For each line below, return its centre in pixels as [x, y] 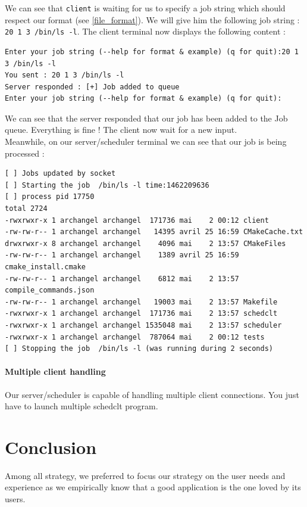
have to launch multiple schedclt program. [82, 406]
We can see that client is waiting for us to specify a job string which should [145, 8]
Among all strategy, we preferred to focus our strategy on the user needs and [145, 475]
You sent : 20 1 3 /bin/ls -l [65, 75]
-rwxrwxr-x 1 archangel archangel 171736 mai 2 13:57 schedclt [141, 314]
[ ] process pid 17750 [50, 197]
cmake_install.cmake [46, 267]
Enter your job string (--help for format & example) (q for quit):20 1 [152, 52]
